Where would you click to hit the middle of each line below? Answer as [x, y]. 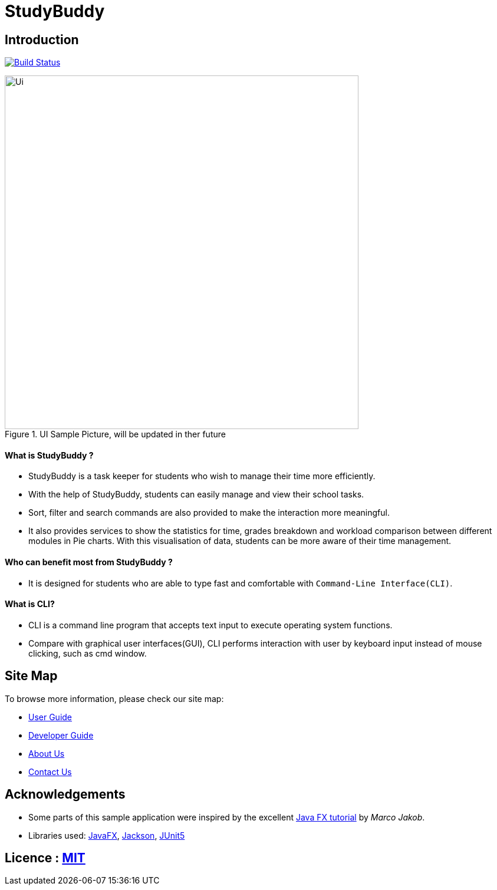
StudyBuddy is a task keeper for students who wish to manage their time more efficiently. [202, 476]
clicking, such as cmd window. [88, 653]
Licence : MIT [45, 858]
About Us [47, 753]
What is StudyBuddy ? [49, 455]
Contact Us [50, 772]
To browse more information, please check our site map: [114, 698]
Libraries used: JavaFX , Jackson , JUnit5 [107, 835]
